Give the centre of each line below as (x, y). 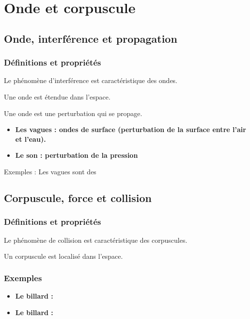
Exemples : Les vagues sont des (50, 171)
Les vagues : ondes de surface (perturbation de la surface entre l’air (131, 129)
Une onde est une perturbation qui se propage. (73, 113)
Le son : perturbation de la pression (77, 155)
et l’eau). (31, 139)
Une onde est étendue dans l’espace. (57, 96)
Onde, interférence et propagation (91, 38)
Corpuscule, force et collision (78, 197)
